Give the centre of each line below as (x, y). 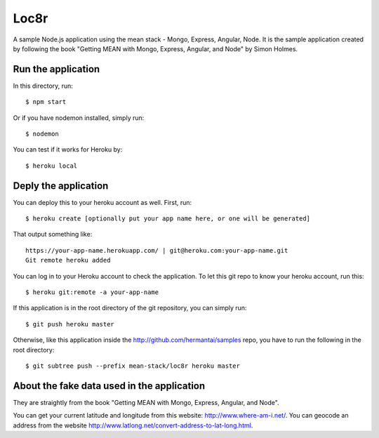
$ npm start (46, 102)
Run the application (56, 69)
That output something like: (53, 234)
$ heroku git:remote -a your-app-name (92, 292)
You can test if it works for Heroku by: (68, 150)
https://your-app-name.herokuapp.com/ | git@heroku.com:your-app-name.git (157, 250)
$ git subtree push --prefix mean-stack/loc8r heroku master (133, 366)
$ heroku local (52, 166)
